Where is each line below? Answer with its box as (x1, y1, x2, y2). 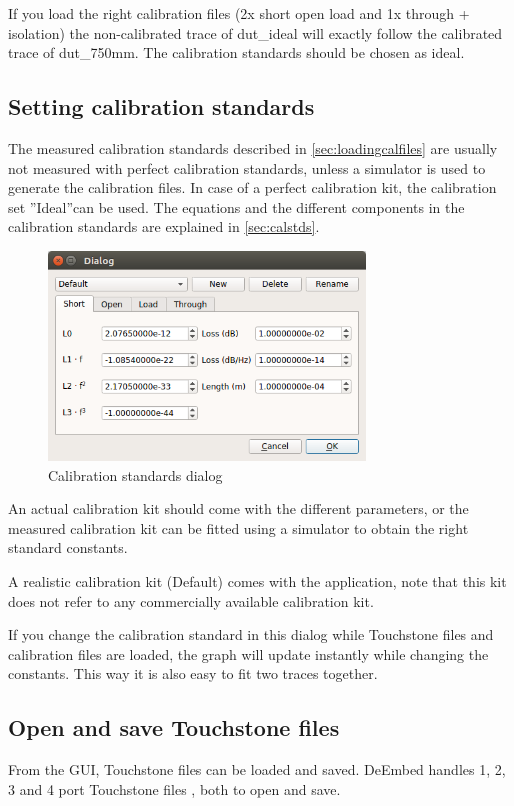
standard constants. (8, 537, 128, 558)
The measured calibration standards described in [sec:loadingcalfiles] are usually (8, 137, 498, 158)
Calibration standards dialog (48, 464, 223, 485)
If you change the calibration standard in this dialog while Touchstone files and (8, 624, 494, 645)
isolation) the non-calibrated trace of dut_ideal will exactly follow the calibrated (8, 22, 503, 43)
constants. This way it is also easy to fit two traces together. (8, 663, 378, 684)
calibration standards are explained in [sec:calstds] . (8, 216, 320, 237)
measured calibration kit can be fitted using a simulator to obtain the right (8, 517, 469, 538)
